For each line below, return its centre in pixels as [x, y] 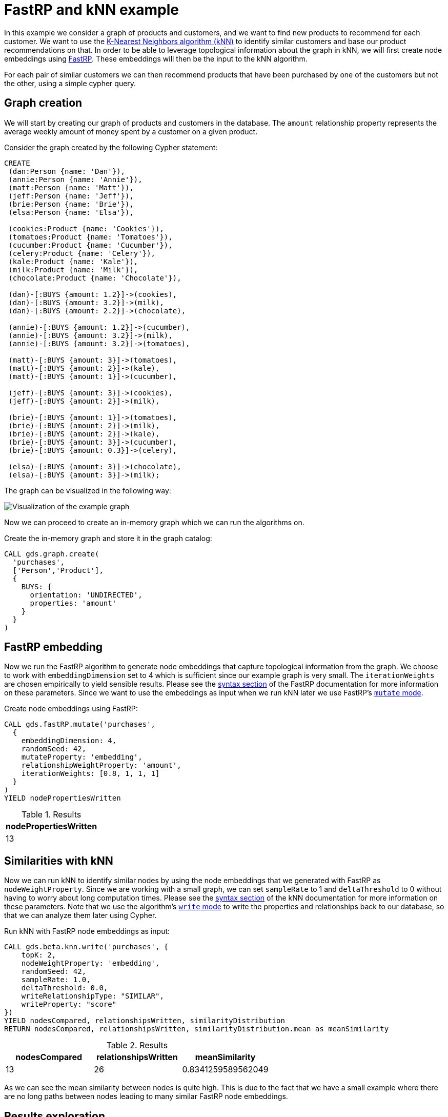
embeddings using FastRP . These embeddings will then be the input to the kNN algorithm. [156, 58]
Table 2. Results [137, 1045]
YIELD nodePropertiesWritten [63, 798]
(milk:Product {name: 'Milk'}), [73, 270]
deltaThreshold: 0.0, [65, 988]
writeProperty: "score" [69, 1004]
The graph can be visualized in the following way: [88, 490]
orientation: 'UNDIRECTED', [86, 595]
